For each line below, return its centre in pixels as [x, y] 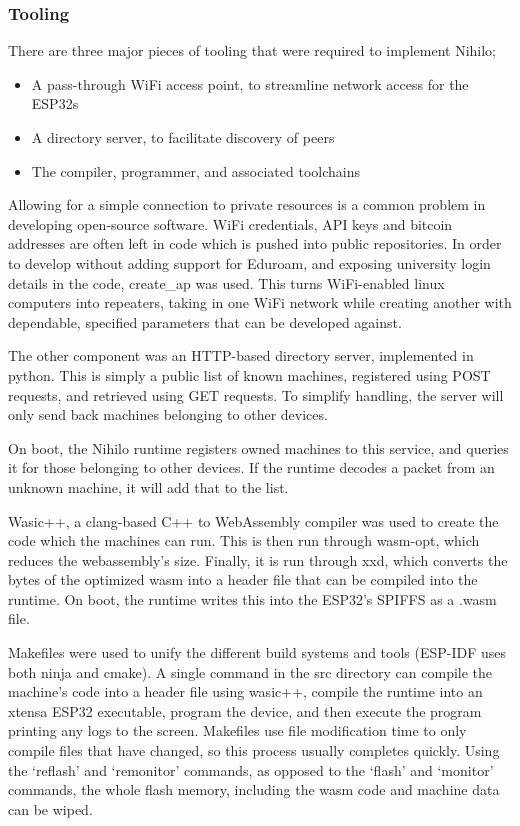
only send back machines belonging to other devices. [168, 414]
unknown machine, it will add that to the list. [148, 486]
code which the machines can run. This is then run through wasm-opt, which [244, 540]
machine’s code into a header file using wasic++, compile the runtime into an [245, 691]
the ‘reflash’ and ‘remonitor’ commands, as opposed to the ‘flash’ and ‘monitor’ [251, 769]
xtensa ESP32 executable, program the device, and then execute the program [245, 710]
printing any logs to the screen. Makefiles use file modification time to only [237, 730]
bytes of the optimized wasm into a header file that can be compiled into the [243, 579]
